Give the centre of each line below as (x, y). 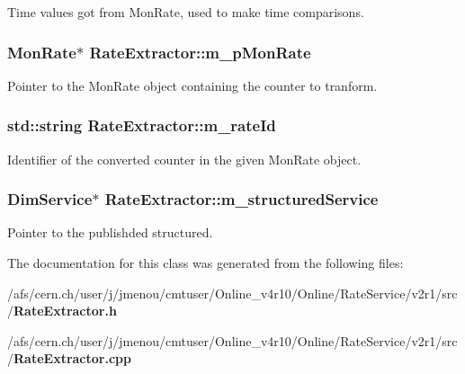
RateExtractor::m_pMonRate (200, 52)
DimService (50, 199)
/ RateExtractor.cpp (69, 358)
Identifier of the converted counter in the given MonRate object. (184, 159)
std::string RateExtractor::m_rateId (142, 125)
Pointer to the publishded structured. (110, 232)
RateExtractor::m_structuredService (241, 199)
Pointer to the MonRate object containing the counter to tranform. (192, 85)
